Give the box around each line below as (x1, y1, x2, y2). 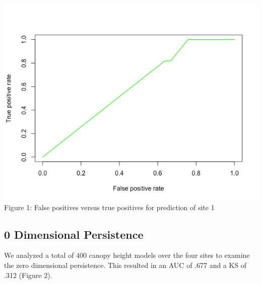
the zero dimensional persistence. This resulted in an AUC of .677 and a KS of (4, 260, 247, 270)
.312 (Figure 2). (4, 269, 52, 280)
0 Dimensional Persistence (4, 226, 144, 242)
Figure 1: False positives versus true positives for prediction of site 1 (4, 202, 215, 212)
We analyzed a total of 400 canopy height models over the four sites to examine (4, 250, 250, 260)
